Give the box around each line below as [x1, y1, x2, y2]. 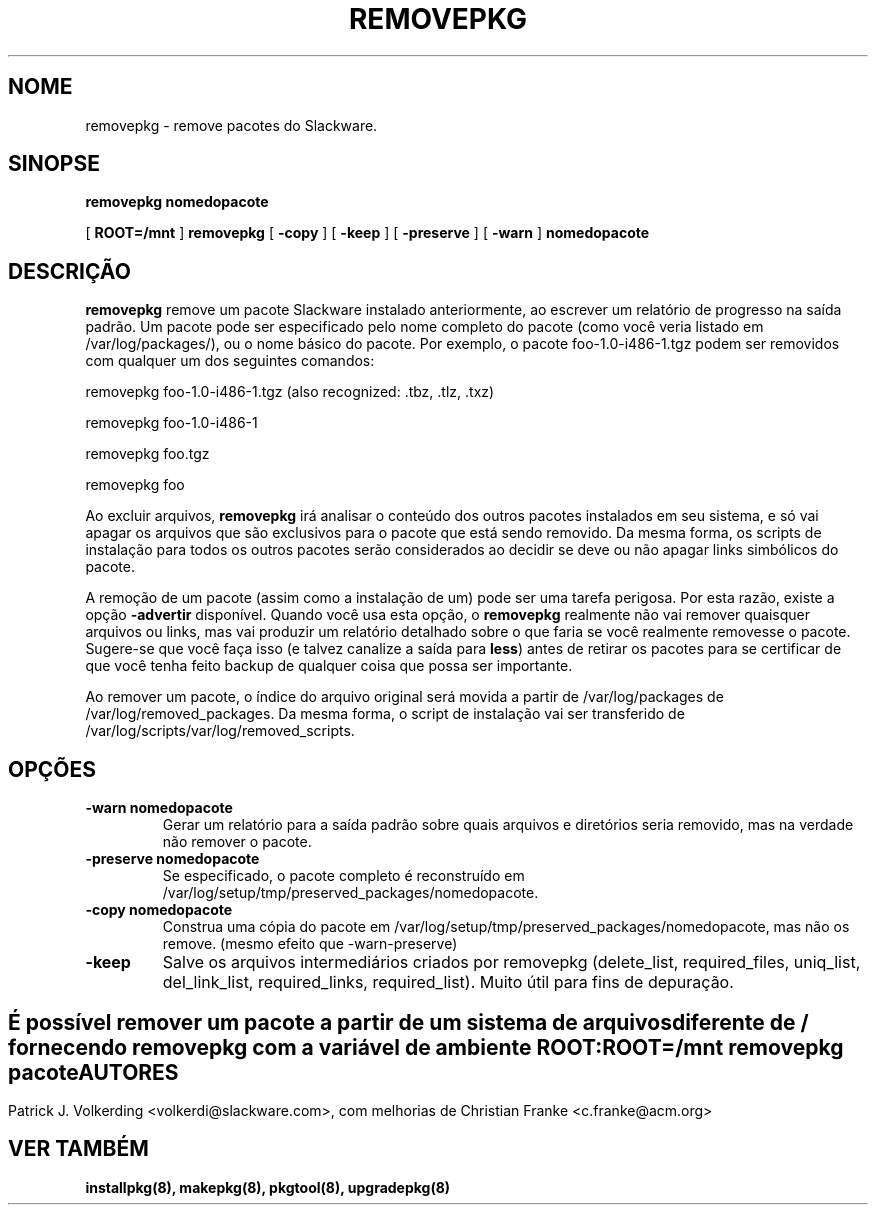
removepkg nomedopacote [85, 193, 269, 211]
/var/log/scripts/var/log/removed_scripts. [85, 722, 355, 740]
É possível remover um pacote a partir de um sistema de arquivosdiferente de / [8, 1009, 809, 1035]
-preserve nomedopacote [85, 850, 260, 868]
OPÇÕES [8, 756, 97, 782]
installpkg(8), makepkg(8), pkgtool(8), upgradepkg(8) [85, 1178, 451, 1196]
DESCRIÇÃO [8, 258, 131, 284]
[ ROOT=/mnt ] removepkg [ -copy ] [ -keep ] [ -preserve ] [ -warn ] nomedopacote [85, 224, 650, 242]
